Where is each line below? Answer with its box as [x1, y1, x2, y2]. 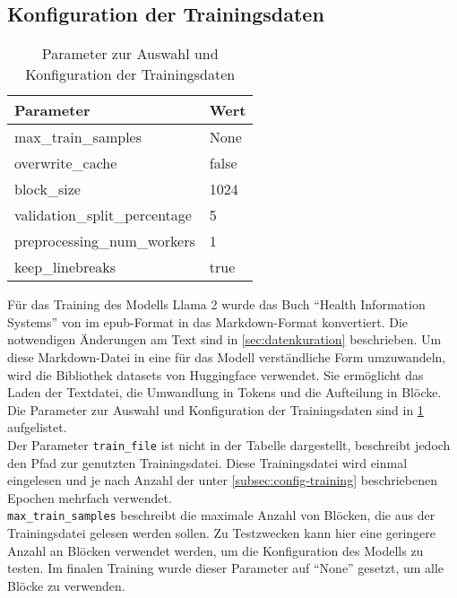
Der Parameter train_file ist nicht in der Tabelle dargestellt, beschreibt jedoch [7, 435, 451, 454]
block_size [14, 178, 81, 200]
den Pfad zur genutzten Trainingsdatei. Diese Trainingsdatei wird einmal [7, 453, 408, 472]
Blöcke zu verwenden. [7, 576, 125, 594]
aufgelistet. [7, 418, 67, 437]
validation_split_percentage [14, 204, 192, 226]
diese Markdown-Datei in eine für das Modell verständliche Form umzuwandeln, [7, 347, 446, 366]
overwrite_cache [14, 152, 117, 174]
